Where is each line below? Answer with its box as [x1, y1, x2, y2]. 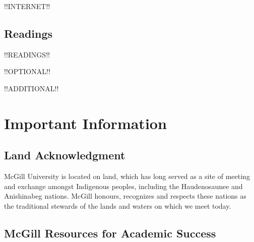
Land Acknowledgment [4, 147, 125, 163]
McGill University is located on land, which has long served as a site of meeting [4, 171, 250, 181]
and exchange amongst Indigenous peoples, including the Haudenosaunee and [4, 180, 243, 191]
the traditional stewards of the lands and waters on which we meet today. [4, 200, 231, 211]
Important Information [4, 112, 167, 133]
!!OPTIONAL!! [4, 66, 50, 77]
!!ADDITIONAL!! [4, 83, 59, 93]
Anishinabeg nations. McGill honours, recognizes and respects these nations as [4, 191, 246, 201]
